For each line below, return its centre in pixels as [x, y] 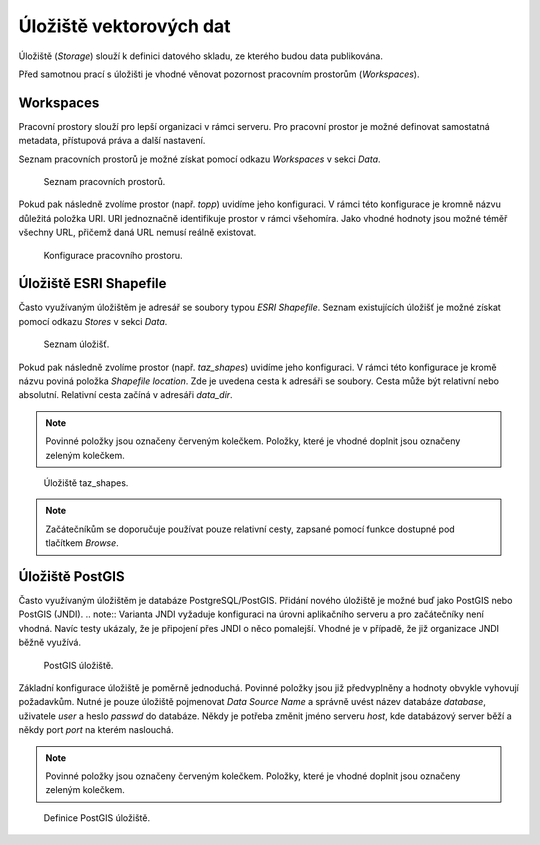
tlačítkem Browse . [82, 543]
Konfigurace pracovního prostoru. [113, 255]
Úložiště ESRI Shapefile [92, 283]
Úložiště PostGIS [71, 576]
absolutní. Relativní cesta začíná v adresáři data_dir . [126, 395]
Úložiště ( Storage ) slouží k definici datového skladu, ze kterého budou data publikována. [201, 56]
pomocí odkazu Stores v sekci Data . [93, 321]
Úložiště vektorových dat [124, 26]
